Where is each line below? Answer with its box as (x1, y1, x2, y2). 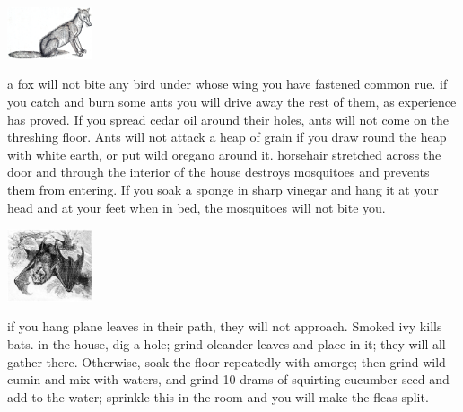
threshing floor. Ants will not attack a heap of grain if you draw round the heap (7, 127, 447, 146)
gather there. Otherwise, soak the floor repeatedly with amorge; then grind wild (7, 352, 446, 371)
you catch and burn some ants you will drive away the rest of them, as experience (7, 92, 457, 110)
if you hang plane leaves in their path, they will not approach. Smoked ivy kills (7, 317, 442, 336)
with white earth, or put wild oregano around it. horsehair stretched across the (7, 145, 441, 163)
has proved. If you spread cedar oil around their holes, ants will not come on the (7, 110, 450, 128)
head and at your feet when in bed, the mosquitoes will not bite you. (7, 197, 386, 216)
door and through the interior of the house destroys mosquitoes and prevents (7, 162, 430, 181)
